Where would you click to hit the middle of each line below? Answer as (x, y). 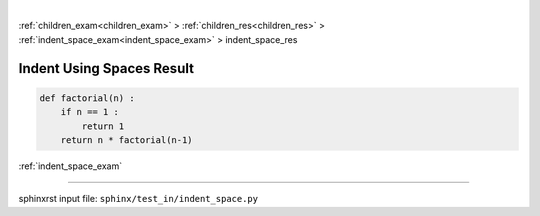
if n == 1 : (90, 112)
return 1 (103, 126)
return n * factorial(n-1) (127, 139)
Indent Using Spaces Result (106, 68)
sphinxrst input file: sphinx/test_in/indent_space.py (138, 199)
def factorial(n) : (87, 98)
